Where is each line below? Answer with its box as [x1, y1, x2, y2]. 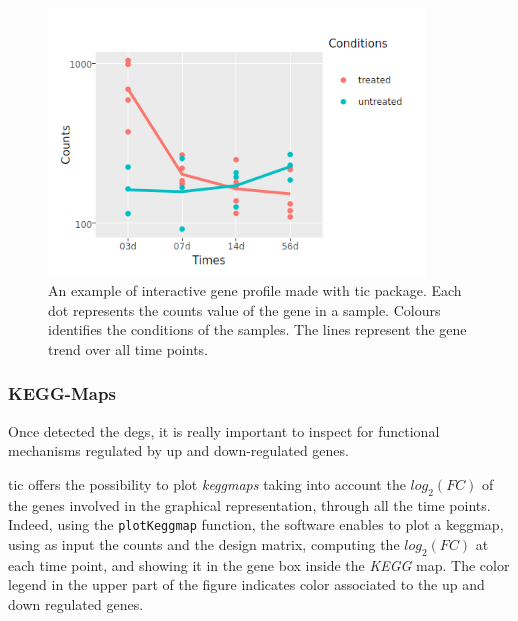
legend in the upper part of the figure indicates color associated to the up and [8, 574, 485, 595]
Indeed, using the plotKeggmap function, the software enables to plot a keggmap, [8, 514, 504, 535]
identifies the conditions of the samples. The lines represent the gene [48, 319, 467, 340]
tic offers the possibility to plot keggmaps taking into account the [8, 473, 406, 494]
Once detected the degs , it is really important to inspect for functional [8, 420, 440, 441]
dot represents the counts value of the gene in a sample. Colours [48, 299, 441, 320]
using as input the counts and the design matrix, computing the [8, 533, 400, 554]
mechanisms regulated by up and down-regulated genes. [8, 440, 349, 461]
